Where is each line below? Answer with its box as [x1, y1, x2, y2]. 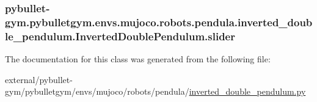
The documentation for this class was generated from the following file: [5, 53, 271, 65]
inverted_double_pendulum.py [189, 85, 306, 98]
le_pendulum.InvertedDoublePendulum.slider [5, 28, 235, 43]
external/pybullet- [5, 73, 73, 86]
